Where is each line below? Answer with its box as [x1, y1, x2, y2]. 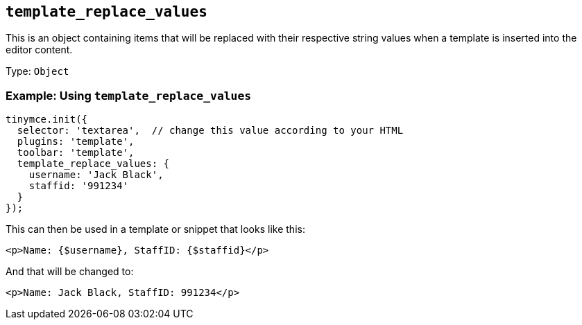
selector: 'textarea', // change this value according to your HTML [17, 125, 404, 137]
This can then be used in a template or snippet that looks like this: [6, 223, 305, 236]
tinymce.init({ [6, 114, 88, 125]
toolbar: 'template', [17, 147, 135, 159]
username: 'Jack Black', [28, 169, 164, 181]
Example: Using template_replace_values [6, 88, 252, 103]
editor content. [6, 44, 73, 56]
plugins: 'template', [17, 136, 135, 148]
